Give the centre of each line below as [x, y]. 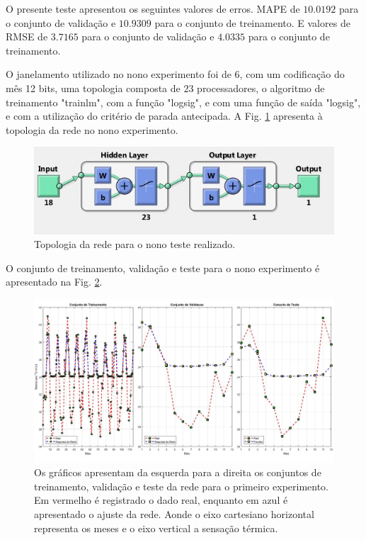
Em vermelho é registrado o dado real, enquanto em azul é [161, 500]
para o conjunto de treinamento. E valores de [252, 22]
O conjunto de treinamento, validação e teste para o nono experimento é [163, 268]
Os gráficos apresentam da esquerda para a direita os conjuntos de [178, 472]
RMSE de [27, 36]
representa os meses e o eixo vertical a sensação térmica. [156, 528]
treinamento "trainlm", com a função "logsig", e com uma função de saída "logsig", [183, 102]
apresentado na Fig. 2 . [54, 282]
